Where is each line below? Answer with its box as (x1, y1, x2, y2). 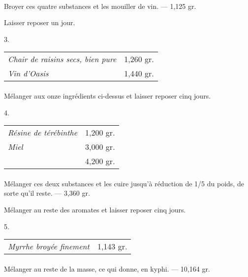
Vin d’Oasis (8, 68, 49, 79)
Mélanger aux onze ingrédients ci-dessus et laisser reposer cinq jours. (4, 90, 211, 101)
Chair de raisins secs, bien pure (8, 53, 117, 65)
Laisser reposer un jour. (4, 17, 75, 28)
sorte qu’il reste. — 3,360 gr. (4, 188, 90, 198)
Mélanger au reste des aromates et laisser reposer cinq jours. (4, 204, 186, 214)
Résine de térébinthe (8, 127, 78, 138)
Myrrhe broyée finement (8, 241, 90, 252)
